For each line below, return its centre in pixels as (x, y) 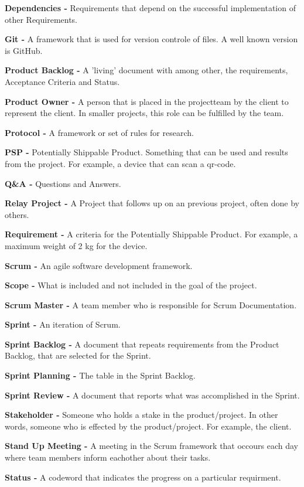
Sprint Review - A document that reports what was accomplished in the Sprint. (152, 395)
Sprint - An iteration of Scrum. (63, 324)
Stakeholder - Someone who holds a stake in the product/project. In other (141, 415)
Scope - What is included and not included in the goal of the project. (131, 285)
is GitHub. (24, 50)
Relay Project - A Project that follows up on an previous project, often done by (152, 203)
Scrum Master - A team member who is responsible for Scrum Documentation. (151, 304)
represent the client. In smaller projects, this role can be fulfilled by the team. (144, 113)
